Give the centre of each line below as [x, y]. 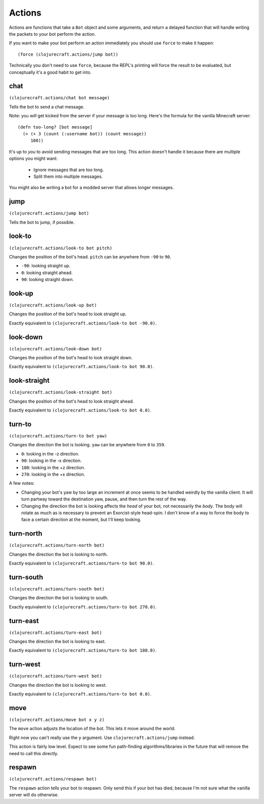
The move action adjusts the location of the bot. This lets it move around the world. [92, 729]
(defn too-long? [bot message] [55, 127]
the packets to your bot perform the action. [53, 34]
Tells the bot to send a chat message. [47, 107]
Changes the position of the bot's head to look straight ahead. [71, 401]
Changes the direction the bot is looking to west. [58, 685]
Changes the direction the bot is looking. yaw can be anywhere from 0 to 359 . [87, 445]
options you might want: [33, 158]
